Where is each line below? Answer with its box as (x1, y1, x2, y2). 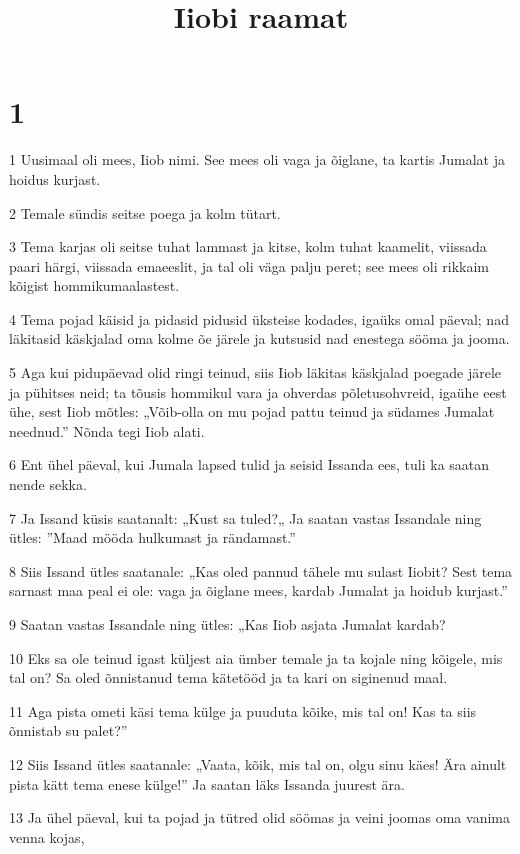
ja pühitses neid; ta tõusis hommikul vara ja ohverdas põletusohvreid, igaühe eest (9, 381, 507, 402)
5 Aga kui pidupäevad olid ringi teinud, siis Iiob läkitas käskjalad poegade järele (9, 362, 501, 383)
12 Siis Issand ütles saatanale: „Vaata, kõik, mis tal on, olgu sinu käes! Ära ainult (9, 753, 507, 774)
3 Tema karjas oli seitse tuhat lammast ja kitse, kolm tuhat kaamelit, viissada (9, 236, 487, 257)
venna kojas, (9, 826, 85, 847)
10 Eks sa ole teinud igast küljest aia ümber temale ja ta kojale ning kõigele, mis (9, 647, 503, 668)
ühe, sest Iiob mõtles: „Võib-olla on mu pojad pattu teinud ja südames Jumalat (9, 401, 495, 422)
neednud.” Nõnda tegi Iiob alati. (9, 420, 205, 441)
